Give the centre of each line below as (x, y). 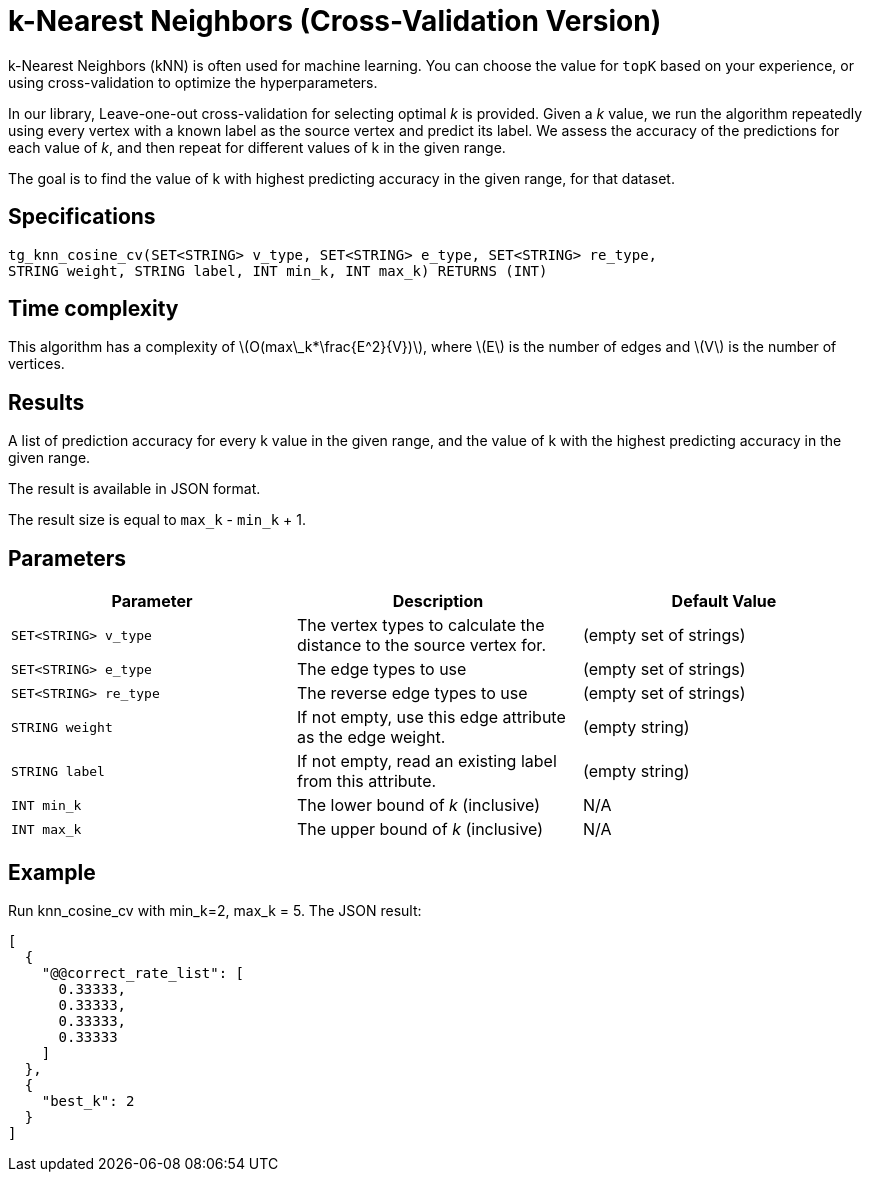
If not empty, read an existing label (426, 761)
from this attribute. (366, 781)
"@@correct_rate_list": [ (143, 972)
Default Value (724, 601)
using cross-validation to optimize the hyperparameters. (193, 82)
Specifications (82, 217)
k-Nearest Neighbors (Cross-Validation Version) (335, 21)
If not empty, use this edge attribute (431, 717)
